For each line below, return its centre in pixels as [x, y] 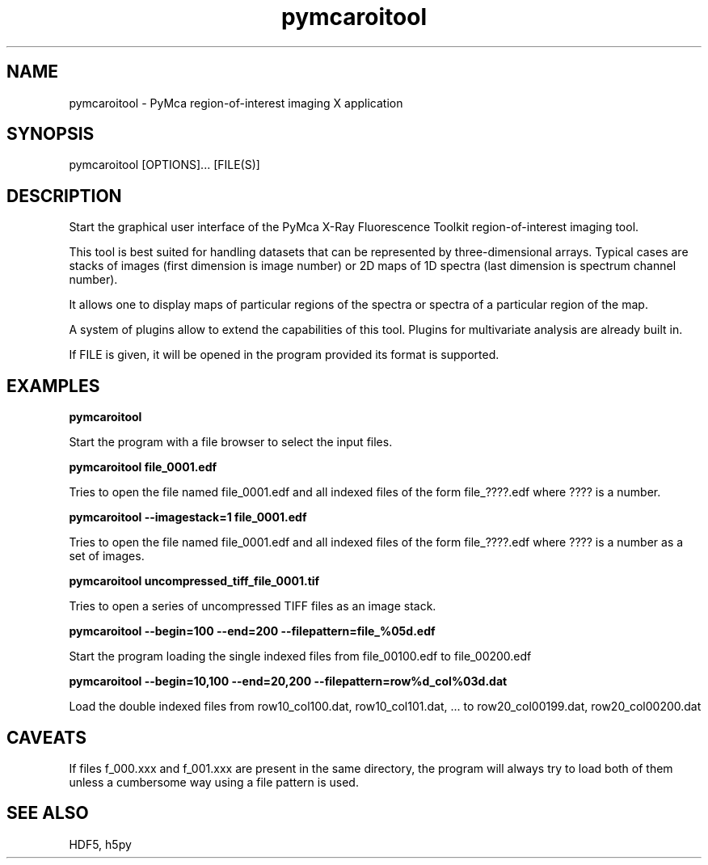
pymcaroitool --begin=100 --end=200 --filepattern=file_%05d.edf [252, 631]
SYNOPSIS [51, 134]
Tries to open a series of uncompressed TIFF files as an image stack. [253, 606]
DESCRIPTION [64, 196]
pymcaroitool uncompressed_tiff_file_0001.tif [194, 581]
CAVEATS [46, 737]
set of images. [107, 556]
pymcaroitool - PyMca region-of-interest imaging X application [236, 103]
